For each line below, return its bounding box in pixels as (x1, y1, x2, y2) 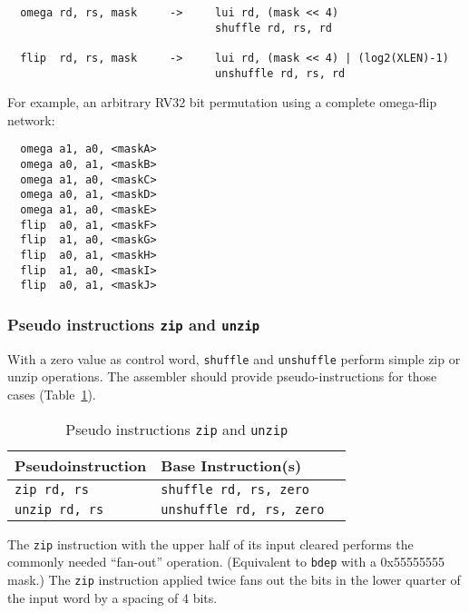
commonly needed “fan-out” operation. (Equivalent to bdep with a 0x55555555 (7, 552, 445, 571)
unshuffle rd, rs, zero (161, 501, 325, 517)
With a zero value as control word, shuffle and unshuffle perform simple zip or (7, 349, 461, 368)
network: (7, 110, 55, 129)
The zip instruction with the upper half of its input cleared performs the (7, 534, 414, 553)
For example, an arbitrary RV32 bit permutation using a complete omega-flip (7, 93, 437, 112)
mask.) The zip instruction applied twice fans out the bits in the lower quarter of (7, 569, 461, 588)
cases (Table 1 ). (7, 385, 96, 404)
